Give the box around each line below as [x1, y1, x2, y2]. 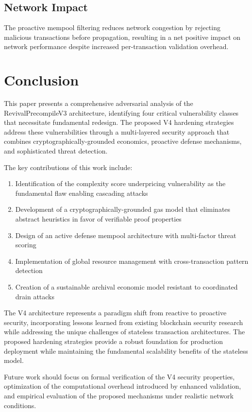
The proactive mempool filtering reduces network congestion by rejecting [4, 22, 220, 33]
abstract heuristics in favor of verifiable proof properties [15, 214, 182, 224]
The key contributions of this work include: [4, 162, 133, 172]
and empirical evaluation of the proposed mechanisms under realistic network [4, 390, 234, 400]
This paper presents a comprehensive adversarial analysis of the [4, 98, 193, 108]
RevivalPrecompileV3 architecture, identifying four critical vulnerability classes [4, 107, 239, 118]
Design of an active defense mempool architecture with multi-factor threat [15, 230, 236, 240]
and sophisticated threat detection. [4, 146, 108, 156]
